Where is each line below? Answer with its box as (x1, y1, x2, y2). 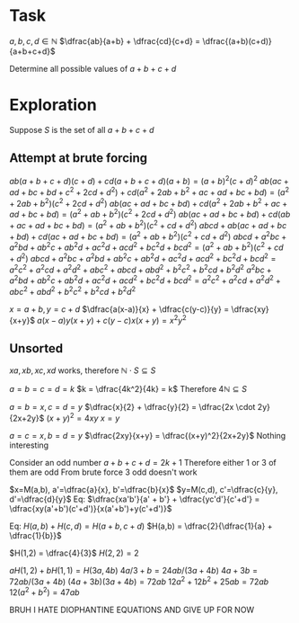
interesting (9, 440, 49, 450)
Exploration (9, 95, 97, 115)
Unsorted (9, 341, 64, 356)
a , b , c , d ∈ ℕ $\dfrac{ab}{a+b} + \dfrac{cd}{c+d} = (9, 35, 201, 46)
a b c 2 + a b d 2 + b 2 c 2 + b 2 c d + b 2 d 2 (9, 285, 136, 297)
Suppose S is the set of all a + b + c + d (9, 124, 154, 135)
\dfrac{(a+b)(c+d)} (202, 35, 272, 46)
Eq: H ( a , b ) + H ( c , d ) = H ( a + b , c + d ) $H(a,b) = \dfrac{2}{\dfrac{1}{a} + (9, 521, 273, 531)
